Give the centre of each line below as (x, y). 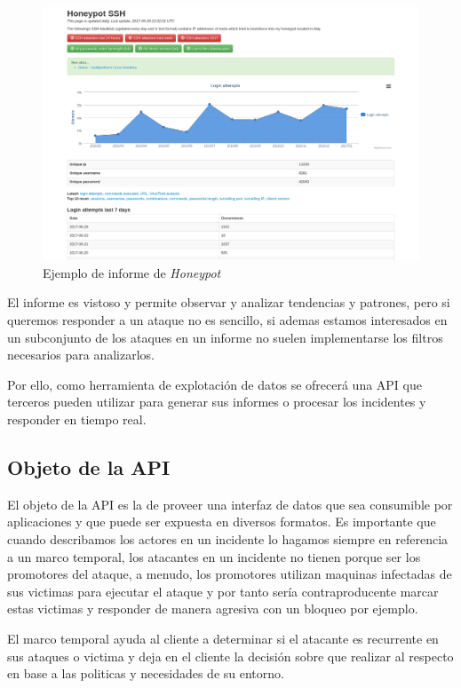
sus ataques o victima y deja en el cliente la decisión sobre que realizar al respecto (230, 656)
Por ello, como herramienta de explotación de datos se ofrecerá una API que (215, 384)
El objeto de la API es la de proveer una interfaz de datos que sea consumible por (230, 504)
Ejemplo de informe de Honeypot (132, 272)
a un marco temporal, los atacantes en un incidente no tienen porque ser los (214, 556)
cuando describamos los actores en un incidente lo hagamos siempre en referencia (228, 539)
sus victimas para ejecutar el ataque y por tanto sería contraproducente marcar (223, 591)
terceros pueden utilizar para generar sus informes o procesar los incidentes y (217, 402)
